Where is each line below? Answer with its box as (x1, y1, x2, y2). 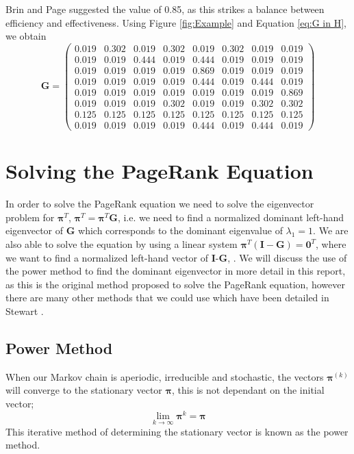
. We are (313, 223, 349, 238)
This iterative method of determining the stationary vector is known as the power (5, 424, 349, 438)
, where (316, 237, 346, 251)
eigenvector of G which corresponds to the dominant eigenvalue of (5, 223, 283, 238)
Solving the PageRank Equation (5, 157, 314, 185)
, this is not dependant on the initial (172, 383, 325, 397)
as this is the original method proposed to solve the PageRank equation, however (5, 277, 345, 291)
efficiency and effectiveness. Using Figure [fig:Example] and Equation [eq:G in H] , (5, 15, 347, 29)
